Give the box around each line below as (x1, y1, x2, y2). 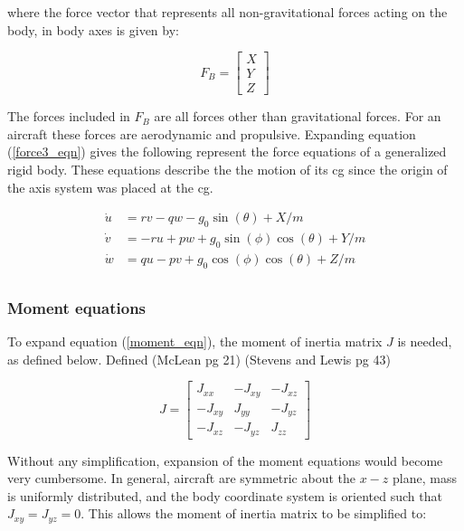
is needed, (397, 331, 452, 350)
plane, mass (393, 469, 457, 488)
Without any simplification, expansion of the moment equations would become (7, 450, 443, 469)
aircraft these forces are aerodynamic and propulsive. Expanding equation (7, 124, 416, 143)
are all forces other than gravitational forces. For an (154, 107, 441, 126)
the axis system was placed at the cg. (7, 177, 213, 196)
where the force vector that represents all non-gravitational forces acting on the (7, 3, 448, 21)
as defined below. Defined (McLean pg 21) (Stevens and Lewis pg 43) (7, 349, 391, 368)
